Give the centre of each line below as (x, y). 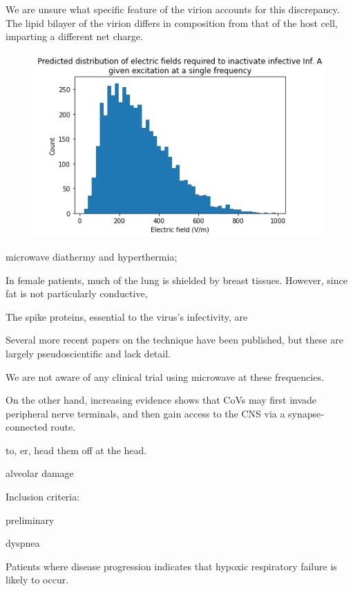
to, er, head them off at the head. (76, 450)
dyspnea (23, 543)
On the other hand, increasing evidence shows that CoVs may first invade (161, 400)
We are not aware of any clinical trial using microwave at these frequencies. (165, 376)
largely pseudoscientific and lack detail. (88, 353)
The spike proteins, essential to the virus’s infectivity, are (127, 316)
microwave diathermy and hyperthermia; (92, 256)
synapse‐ (306, 413)
